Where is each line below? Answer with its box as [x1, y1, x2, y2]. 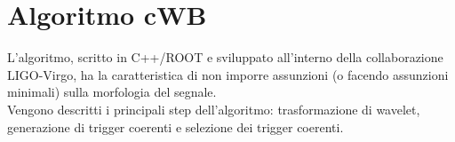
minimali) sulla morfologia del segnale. [7, 83, 217, 101]
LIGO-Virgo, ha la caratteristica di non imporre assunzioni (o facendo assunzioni [7, 65, 449, 83]
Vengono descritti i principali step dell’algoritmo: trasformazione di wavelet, [7, 99, 420, 118]
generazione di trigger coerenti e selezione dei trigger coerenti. [7, 117, 344, 136]
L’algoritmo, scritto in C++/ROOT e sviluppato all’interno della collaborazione [7, 48, 443, 67]
